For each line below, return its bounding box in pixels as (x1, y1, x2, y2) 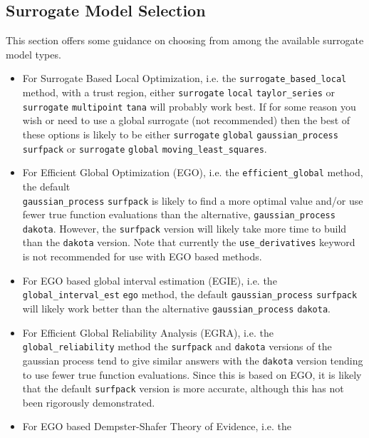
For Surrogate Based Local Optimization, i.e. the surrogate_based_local (22, 71, 347, 86)
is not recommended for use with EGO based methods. (22, 249, 262, 264)
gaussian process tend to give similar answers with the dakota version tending (22, 352, 363, 367)
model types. (6, 46, 61, 61)
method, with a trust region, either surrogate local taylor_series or (22, 85, 335, 100)
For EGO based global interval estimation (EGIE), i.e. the (22, 273, 277, 287)
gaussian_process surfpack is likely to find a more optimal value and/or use (22, 193, 363, 208)
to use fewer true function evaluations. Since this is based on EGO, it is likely (22, 367, 362, 382)
